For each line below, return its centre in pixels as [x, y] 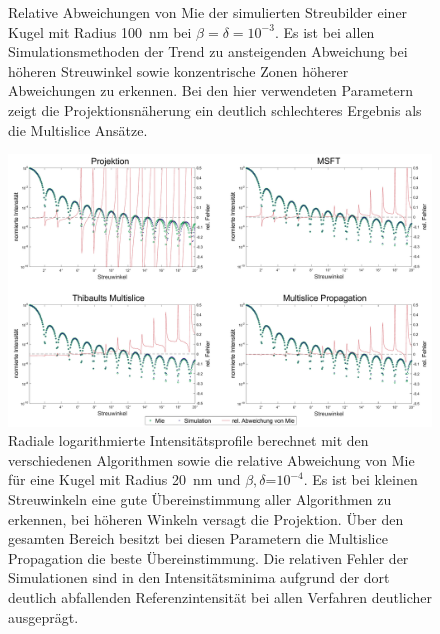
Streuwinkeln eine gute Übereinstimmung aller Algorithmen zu [200, 498]
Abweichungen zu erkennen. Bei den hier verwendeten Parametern [211, 90]
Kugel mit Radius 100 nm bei [100, 31]
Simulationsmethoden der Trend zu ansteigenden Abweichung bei [208, 51]
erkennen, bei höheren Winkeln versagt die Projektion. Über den [206, 518]
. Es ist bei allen [324, 31]
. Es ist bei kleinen [360, 479]
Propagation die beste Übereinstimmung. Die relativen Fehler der [208, 557]
